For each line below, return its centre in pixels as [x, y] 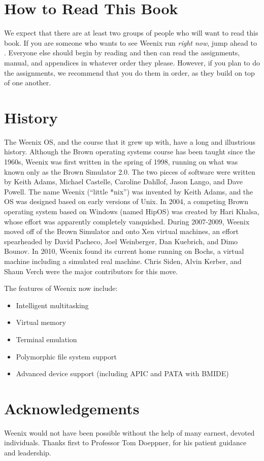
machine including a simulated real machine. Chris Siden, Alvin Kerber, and [123, 261]
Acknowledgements [72, 408]
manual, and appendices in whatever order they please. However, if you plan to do [132, 62]
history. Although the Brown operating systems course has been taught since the [130, 152]
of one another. [28, 83]
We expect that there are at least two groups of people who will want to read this [131, 33]
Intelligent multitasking [52, 305]
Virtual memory [41, 322]
